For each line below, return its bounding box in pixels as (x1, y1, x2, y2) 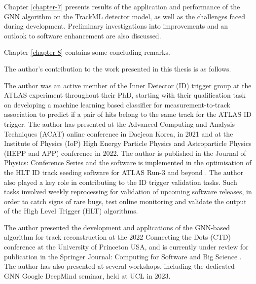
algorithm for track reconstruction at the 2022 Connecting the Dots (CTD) (4, 232, 231, 242)
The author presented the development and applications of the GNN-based (4, 222, 230, 232)
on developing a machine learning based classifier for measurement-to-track (4, 99, 230, 109)
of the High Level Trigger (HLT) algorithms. (4, 206, 138, 216)
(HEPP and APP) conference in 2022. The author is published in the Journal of (4, 147, 246, 158)
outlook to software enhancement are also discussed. (4, 30, 161, 40)
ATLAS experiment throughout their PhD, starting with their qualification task (4, 90, 246, 100)
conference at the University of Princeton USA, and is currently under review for (4, 242, 249, 252)
